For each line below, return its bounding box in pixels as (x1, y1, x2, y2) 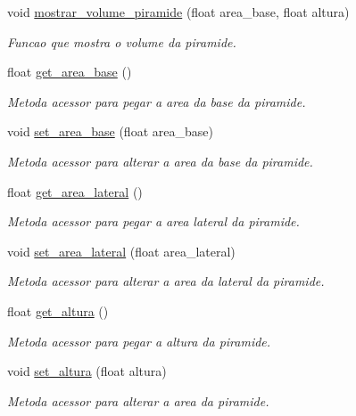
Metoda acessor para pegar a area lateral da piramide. (7, 212, 300, 231)
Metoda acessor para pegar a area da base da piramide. (7, 92, 306, 110)
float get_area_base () (7, 62, 132, 81)
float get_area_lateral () (7, 182, 143, 200)
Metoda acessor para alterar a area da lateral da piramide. (7, 272, 325, 290)
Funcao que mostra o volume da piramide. (7, 32, 236, 51)
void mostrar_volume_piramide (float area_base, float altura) (7, 3, 350, 20)
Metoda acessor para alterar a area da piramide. (7, 391, 269, 410)
